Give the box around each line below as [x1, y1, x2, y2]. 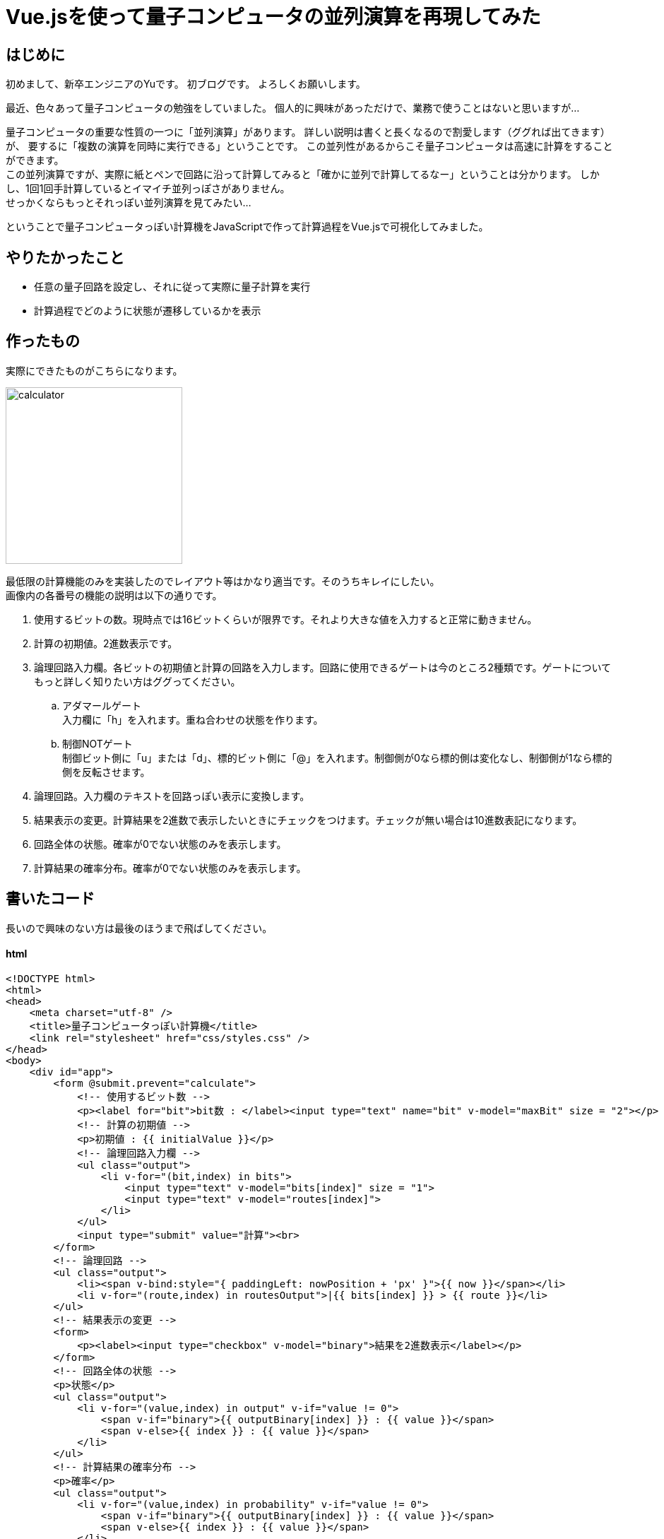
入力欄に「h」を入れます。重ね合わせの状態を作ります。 [62, 713, 324, 726]
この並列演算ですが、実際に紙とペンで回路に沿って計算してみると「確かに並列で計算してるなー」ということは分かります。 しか [6, 168, 600, 181]
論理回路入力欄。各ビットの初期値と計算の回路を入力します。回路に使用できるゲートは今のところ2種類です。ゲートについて [34, 661, 612, 673]
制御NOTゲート [62, 737, 133, 750]
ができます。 [6, 154, 64, 167]
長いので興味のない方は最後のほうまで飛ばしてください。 [6, 921, 273, 934]
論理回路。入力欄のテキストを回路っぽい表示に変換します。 [34, 789, 310, 802]
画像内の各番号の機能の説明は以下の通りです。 [6, 589, 223, 601]
